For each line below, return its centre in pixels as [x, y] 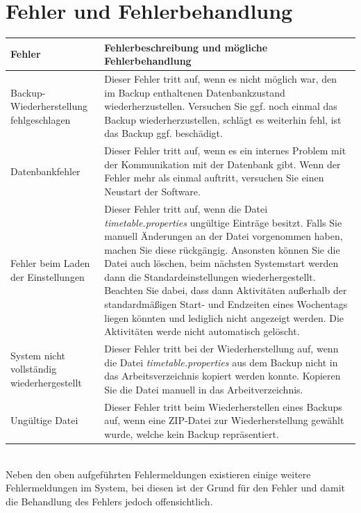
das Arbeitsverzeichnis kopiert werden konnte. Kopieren [223, 376]
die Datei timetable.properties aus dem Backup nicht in [221, 362]
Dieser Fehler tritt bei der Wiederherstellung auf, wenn [221, 349]
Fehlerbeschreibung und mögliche [186, 47]
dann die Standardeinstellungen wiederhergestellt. [210, 276]
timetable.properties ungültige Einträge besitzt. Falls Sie [223, 222]
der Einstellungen [48, 276]
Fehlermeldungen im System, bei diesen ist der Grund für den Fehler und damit [176, 488]
